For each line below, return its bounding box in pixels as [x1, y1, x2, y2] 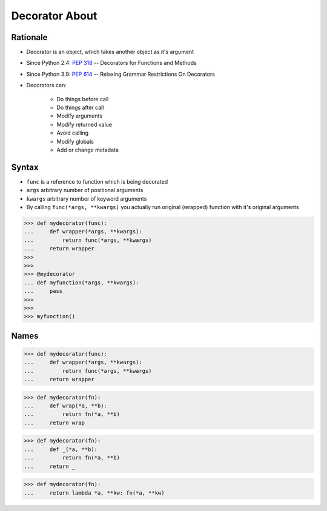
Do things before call [56, 95, 109, 102]
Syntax [11, 162, 39, 172]
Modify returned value [56, 121, 112, 128]
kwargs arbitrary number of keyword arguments [26, 195, 147, 202]
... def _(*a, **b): [24, 446, 98, 453]
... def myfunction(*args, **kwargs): [24, 279, 139, 286]
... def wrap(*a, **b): [24, 402, 107, 409]
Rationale [11, 32, 48, 42]
